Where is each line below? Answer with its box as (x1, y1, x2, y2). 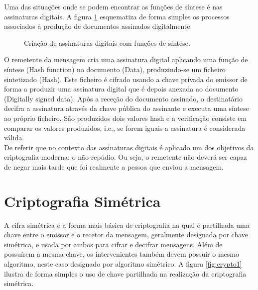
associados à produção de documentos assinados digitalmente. (4, 21, 192, 31)
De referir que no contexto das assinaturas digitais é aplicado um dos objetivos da (4, 142, 254, 152)
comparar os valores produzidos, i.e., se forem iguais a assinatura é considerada (4, 122, 246, 133)
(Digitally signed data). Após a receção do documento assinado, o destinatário (4, 93, 243, 103)
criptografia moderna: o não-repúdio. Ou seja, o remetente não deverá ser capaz (4, 152, 247, 162)
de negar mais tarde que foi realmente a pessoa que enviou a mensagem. (4, 161, 224, 172)
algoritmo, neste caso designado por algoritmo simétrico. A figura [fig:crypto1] (4, 259, 242, 269)
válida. (4, 132, 24, 143)
